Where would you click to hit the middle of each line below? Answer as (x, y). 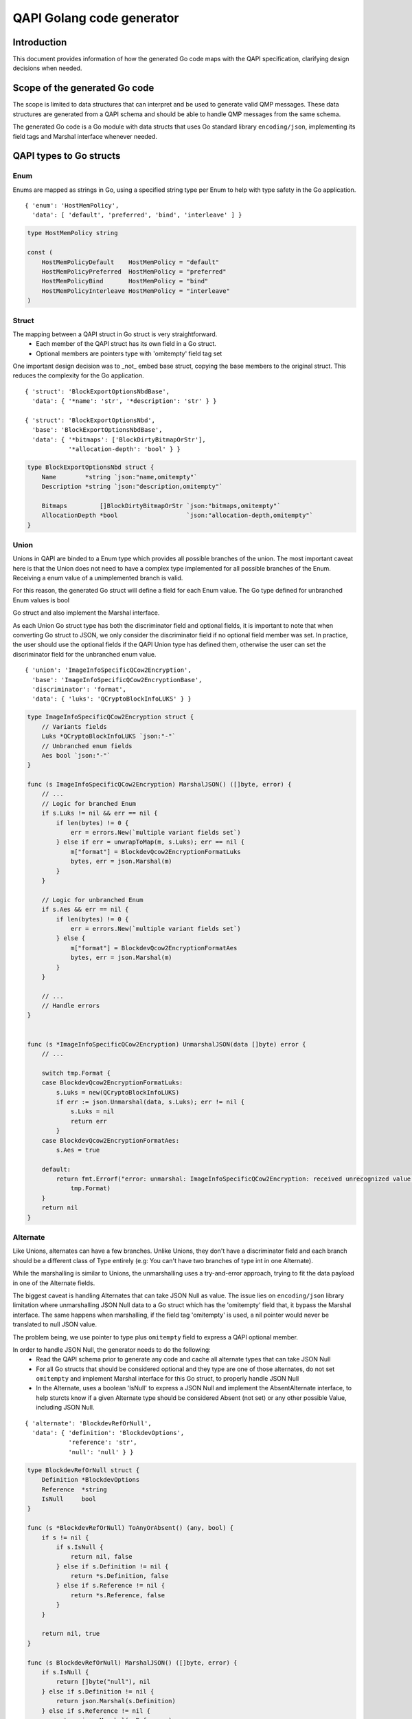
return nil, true (71, 1634)
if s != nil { (65, 1537)
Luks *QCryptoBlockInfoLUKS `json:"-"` (109, 736)
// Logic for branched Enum (89, 803)
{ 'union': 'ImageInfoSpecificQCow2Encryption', (108, 670)
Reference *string (75, 1489)
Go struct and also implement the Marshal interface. (86, 613)
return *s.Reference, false (117, 1595)
